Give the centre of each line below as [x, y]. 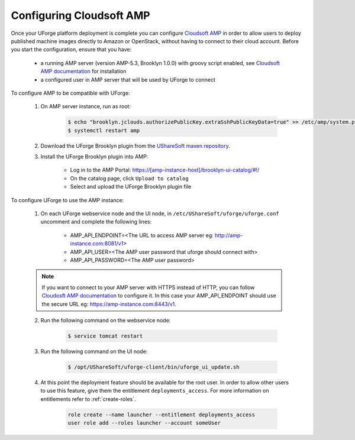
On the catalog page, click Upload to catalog [129, 178]
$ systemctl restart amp [104, 130]
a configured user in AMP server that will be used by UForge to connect [128, 79]
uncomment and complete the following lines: [96, 222]
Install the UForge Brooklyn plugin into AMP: [94, 157]
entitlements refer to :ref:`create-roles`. [88, 399]
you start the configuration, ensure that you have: [71, 50]
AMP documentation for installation [83, 72]
